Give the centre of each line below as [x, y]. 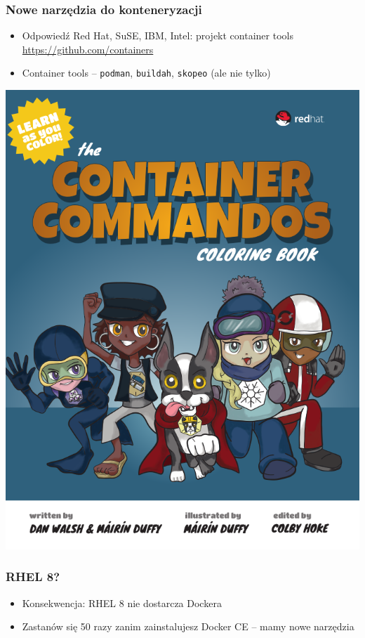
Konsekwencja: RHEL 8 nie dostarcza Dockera [122, 603]
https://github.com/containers [88, 49]
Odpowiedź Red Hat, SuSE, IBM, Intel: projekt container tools [158, 35]
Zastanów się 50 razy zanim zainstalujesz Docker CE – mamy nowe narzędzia [188, 626]
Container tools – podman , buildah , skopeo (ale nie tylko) [146, 73]
